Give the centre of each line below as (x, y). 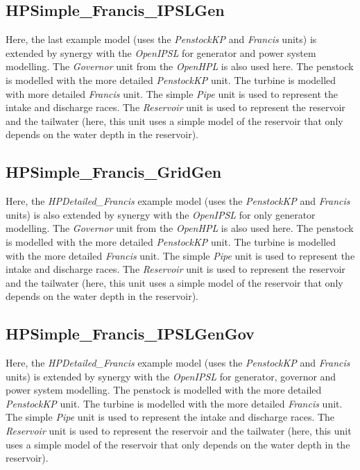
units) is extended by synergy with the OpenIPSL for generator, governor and (171, 376)
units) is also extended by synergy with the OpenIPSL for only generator (161, 214)
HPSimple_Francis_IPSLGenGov (130, 334)
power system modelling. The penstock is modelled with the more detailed (164, 390)
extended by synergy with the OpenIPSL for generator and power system (161, 52)
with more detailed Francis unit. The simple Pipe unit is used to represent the (172, 93)
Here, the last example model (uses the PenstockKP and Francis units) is (161, 39)
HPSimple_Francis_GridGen (114, 172)
